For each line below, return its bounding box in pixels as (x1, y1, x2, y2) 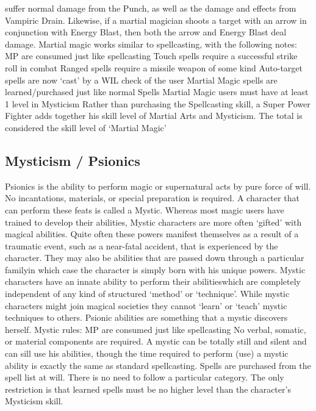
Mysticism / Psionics (5, 151, 140, 170)
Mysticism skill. (5, 395, 63, 407)
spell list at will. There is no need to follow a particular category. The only (5, 371, 284, 384)
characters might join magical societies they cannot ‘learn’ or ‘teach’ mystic (5, 299, 287, 312)
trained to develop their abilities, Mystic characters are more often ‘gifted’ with (5, 215, 302, 228)
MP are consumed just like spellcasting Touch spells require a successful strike (5, 49, 298, 62)
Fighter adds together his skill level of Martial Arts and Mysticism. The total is (5, 109, 303, 122)
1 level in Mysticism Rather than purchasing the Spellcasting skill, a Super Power (5, 97, 311, 110)
